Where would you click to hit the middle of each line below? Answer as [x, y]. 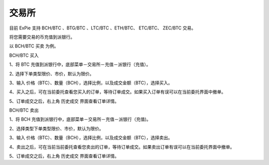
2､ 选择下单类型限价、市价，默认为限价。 [52, 74]
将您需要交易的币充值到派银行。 [42, 37]
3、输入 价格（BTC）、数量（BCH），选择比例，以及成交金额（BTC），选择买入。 [91, 83]
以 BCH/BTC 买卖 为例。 [34, 46]
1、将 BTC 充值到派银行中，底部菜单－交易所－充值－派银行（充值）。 [80, 64]
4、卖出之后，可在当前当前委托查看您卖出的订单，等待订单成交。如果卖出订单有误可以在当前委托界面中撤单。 [122, 147]
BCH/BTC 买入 [24, 55]
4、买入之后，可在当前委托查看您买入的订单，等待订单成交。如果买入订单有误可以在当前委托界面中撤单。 [118, 92]
